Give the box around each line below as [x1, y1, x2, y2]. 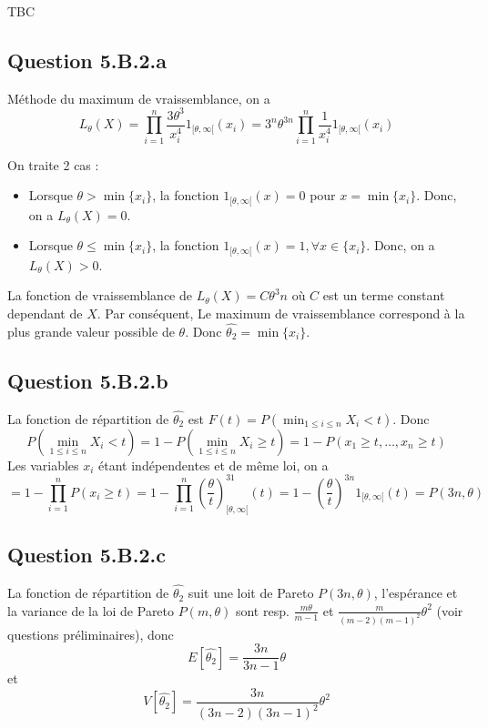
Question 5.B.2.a [7, 45, 167, 74]
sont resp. [235, 601, 290, 620]
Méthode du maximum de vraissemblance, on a [7, 88, 270, 107]
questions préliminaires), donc [7, 624, 174, 643]
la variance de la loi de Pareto [7, 601, 175, 620]
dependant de [7, 303, 83, 322]
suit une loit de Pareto [188, 583, 314, 602]
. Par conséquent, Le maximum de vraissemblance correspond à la [97, 303, 465, 322]
